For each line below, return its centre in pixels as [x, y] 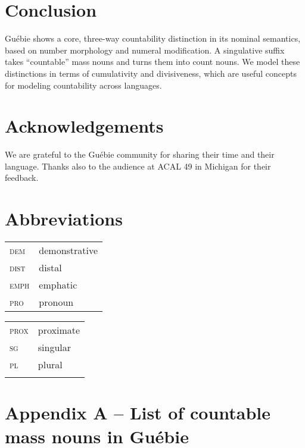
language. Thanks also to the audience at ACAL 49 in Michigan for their [138, 166]
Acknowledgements [84, 126]
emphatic [58, 285]
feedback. [22, 178]
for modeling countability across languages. [83, 85]
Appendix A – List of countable [138, 413]
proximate [59, 330]
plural [50, 365]
